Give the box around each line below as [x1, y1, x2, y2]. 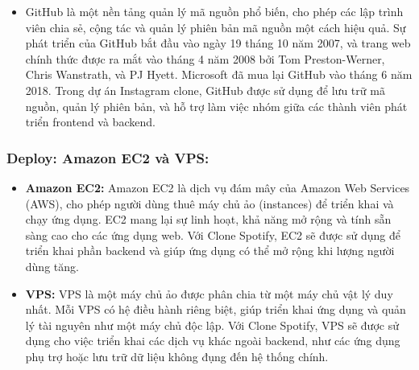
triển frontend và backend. [25, 113, 156, 130]
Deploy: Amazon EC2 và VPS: [6, 147, 209, 167]
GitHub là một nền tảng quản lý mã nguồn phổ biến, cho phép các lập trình [25, 3, 404, 19]
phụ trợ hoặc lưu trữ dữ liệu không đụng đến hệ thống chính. [25, 347, 329, 364]
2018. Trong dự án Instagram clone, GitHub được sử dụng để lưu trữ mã [25, 81, 385, 98]
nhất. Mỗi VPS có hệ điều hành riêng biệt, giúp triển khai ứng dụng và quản [25, 301, 406, 318]
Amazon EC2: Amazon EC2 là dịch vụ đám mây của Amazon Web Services [25, 179, 410, 195]
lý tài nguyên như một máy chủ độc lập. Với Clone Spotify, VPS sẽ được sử [25, 316, 399, 333]
